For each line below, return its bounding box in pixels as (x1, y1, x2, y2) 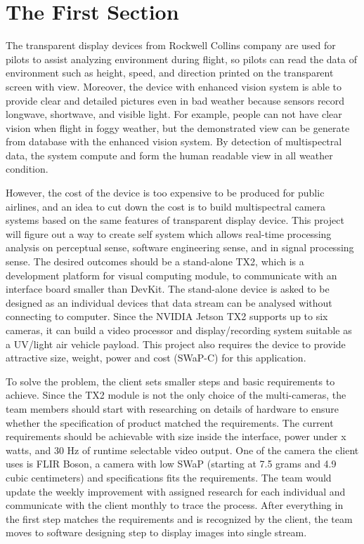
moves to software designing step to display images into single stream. (6, 525, 307, 540)
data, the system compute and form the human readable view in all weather (6, 147, 333, 162)
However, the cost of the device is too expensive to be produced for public (6, 185, 325, 200)
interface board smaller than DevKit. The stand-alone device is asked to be (6, 281, 330, 296)
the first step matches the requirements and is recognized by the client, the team (6, 511, 353, 526)
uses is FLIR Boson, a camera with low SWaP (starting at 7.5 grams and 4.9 (6, 456, 337, 471)
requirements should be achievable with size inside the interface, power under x (6, 429, 346, 444)
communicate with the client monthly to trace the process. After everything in (6, 498, 344, 512)
